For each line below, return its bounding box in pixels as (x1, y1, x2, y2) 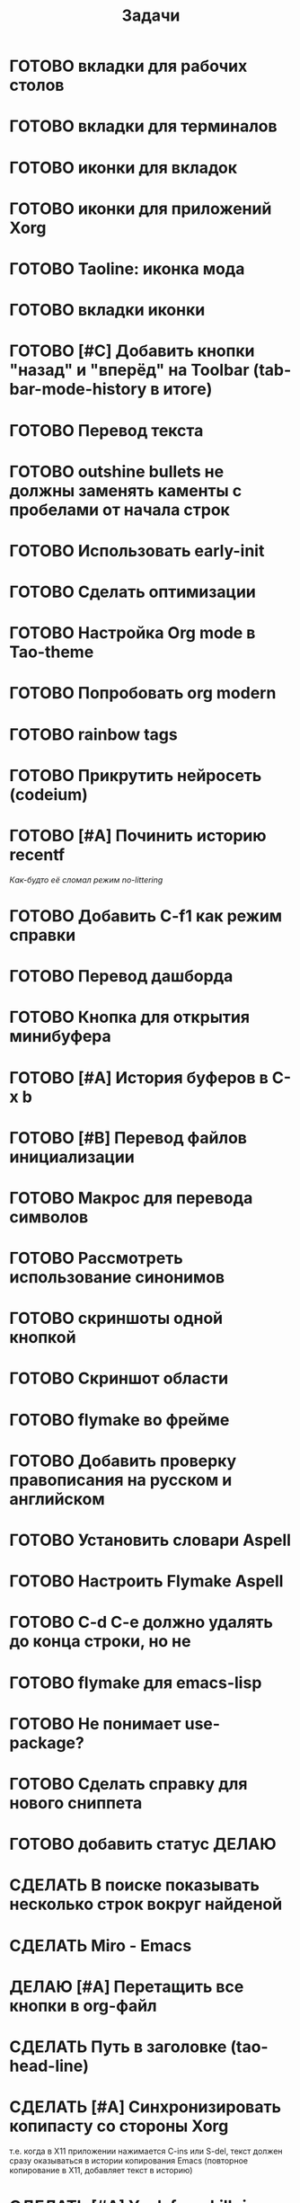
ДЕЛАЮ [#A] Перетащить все (9, 1976, 244, 1996)
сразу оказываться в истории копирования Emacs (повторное (9, 2154, 249, 2166)
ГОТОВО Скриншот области (9, 1368, 229, 1389)
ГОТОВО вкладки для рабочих (9, 56, 248, 76)
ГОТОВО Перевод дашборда (9, 966, 234, 987)
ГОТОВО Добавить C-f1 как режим (9, 905, 283, 926)
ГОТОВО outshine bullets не (9, 461, 225, 482)
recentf (9, 845, 66, 865)
